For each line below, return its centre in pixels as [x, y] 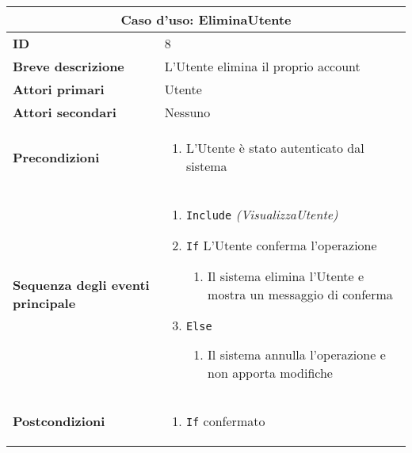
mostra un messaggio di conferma [300, 294]
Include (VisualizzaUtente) [262, 214]
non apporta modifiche [270, 373]
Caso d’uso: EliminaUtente [206, 19]
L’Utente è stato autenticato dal [275, 148]
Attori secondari [65, 112]
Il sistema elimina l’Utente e [286, 276]
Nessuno [187, 112]
